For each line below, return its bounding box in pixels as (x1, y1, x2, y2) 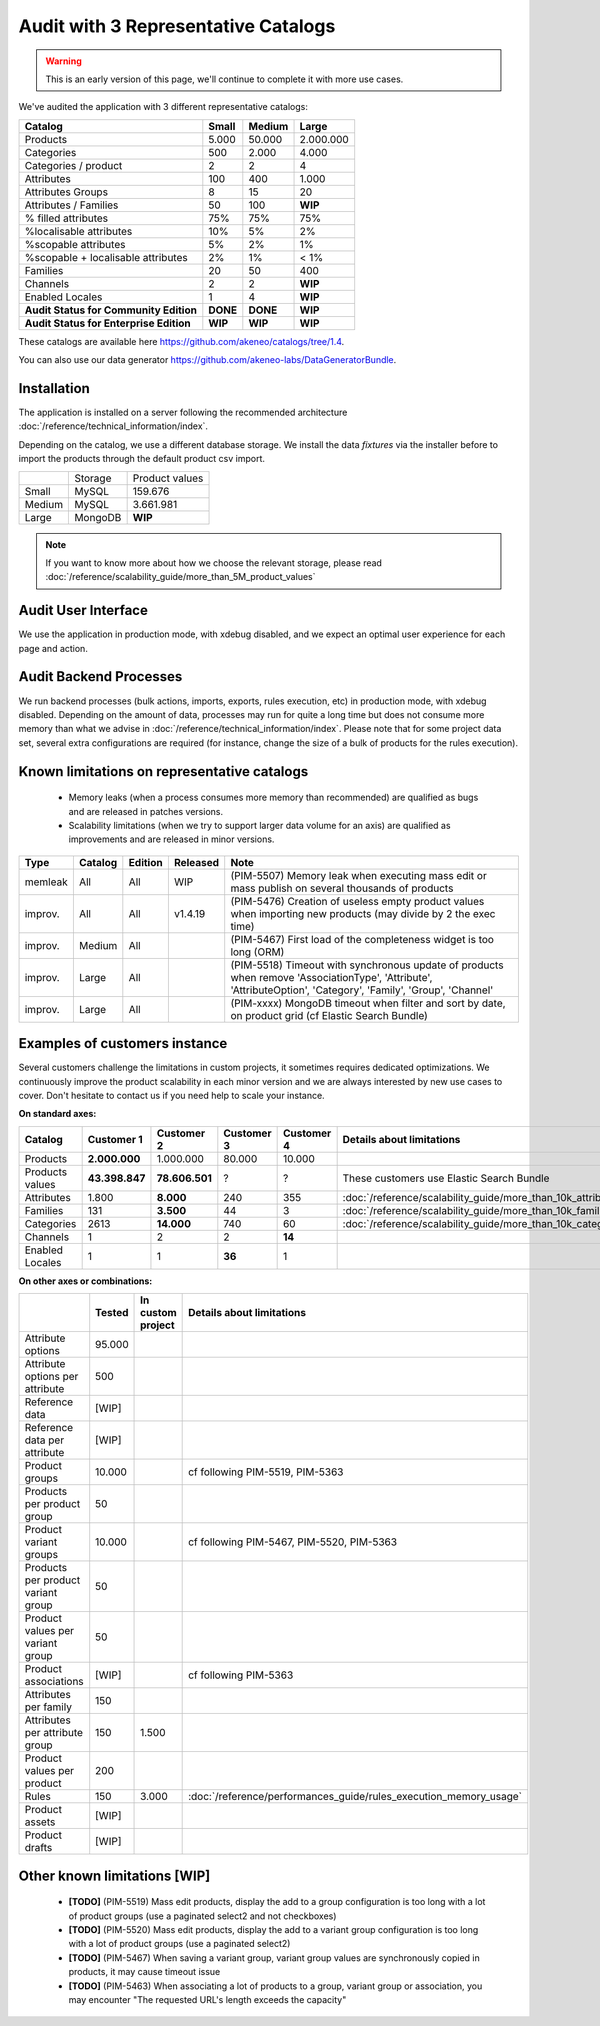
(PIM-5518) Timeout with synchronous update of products (230, 958, 504, 972)
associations (24, 1675, 84, 1689)
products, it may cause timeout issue (68, 1966, 221, 1978)
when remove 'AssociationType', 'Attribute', (230, 970, 433, 984)
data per (24, 1433, 65, 1447)
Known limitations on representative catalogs (18, 763, 309, 780)
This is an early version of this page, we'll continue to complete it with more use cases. (45, 73, 404, 85)
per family (24, 1700, 72, 1714)
